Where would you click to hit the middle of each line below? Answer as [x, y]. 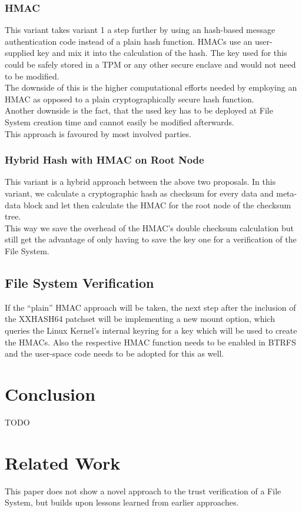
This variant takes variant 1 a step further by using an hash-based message [140, 30]
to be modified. [32, 76]
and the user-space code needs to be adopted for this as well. [115, 353]
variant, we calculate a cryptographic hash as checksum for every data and [139, 193]
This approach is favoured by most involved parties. [98, 133]
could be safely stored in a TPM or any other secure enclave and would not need [150, 64]
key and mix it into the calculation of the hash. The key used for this [162, 53]
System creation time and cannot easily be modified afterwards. [120, 122]
